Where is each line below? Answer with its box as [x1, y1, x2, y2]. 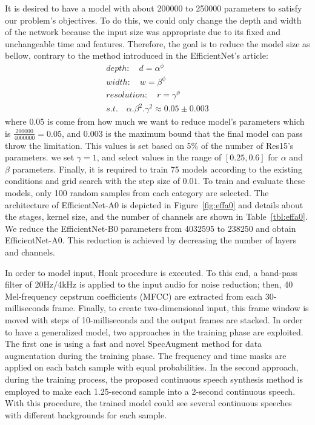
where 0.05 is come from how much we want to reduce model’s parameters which [5, 115, 305, 128]
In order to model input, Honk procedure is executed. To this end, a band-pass [5, 266, 298, 278]
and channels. [5, 246, 55, 259]
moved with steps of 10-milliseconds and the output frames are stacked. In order [5, 313, 303, 326]
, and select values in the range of [96, 151, 222, 163]
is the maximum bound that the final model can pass [105, 127, 303, 139]
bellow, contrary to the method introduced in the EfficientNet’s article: [5, 49, 268, 62]
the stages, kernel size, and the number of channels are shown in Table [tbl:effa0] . [5, 210, 308, 223]
